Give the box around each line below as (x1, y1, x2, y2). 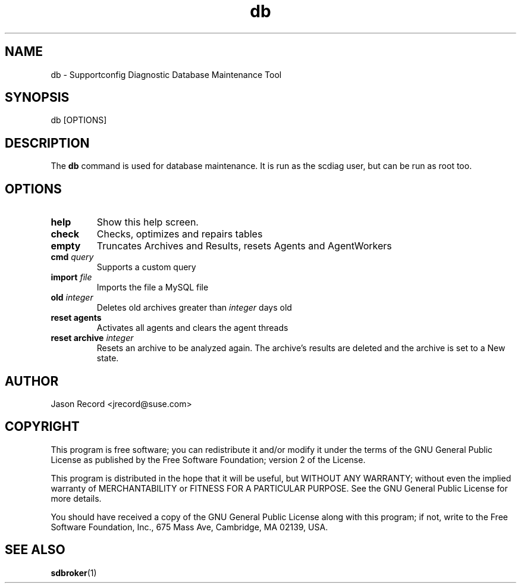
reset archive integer (51, 333, 134, 343)
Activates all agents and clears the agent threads (96, 323, 288, 333)
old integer (51, 292, 93, 303)
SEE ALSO (5, 542, 65, 558)
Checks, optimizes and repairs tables (96, 228, 263, 240)
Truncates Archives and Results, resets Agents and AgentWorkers (96, 240, 392, 252)
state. (96, 353, 119, 364)
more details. (51, 493, 102, 503)
